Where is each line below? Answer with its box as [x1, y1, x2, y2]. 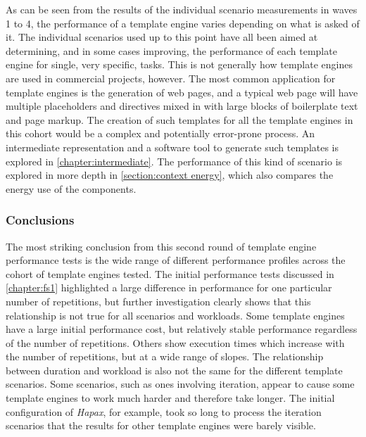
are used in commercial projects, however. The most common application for [6, 70, 336, 85]
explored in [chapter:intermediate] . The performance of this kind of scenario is [6, 153, 343, 168]
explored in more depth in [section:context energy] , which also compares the [6, 167, 334, 182]
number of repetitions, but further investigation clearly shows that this [6, 293, 311, 308]
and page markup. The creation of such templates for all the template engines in [6, 112, 353, 127]
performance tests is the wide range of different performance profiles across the [6, 253, 346, 267]
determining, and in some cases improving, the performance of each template [6, 43, 337, 58]
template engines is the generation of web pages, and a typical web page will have [6, 84, 358, 99]
